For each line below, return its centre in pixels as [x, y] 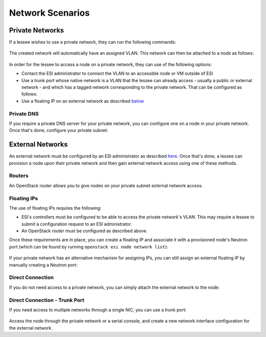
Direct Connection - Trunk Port [47, 300]
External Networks [38, 144]
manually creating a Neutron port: [43, 265]
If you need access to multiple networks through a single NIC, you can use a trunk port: [98, 309]
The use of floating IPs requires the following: [55, 208]
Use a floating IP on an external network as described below [83, 101]
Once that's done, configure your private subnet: [59, 130]
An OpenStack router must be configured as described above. [84, 231]
